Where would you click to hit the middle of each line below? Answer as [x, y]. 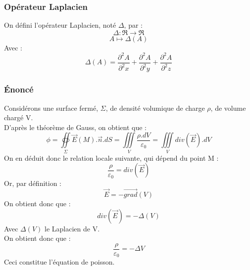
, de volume [228, 108]
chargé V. [19, 117]
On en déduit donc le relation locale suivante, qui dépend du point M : [111, 157]
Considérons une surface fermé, [51, 108]
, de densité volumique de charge [155, 108]
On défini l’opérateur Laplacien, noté [60, 25]
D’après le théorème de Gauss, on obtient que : [75, 127]
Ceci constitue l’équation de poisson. [59, 262]
